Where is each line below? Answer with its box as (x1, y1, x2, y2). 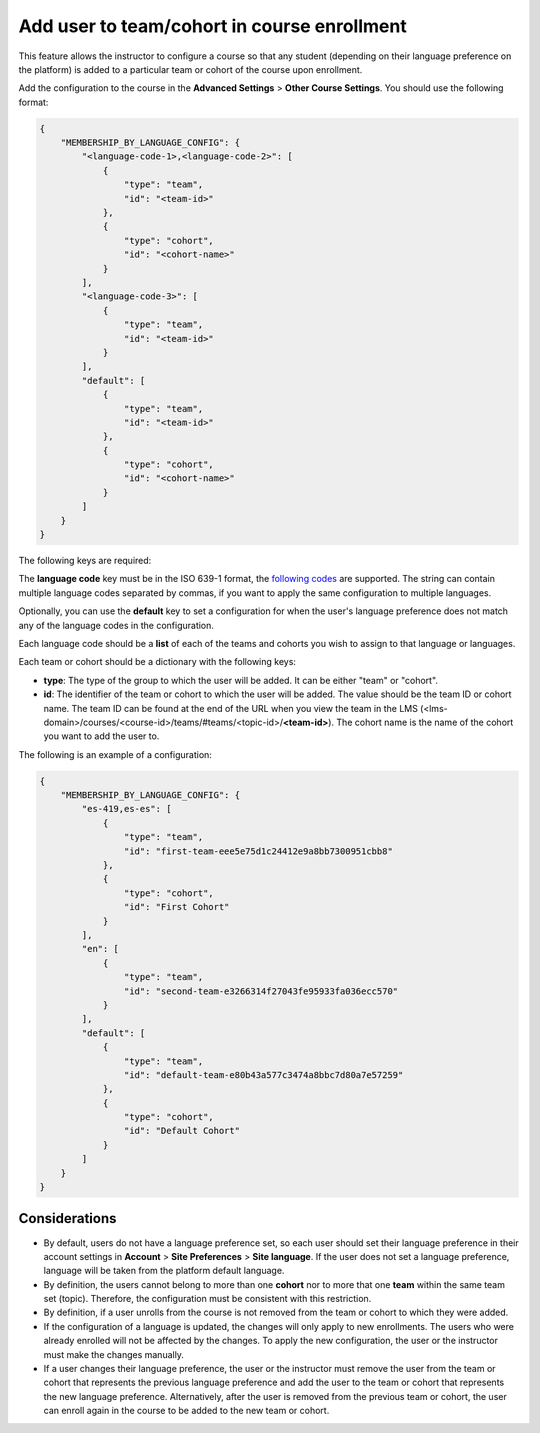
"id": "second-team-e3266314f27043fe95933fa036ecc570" (123, 985, 399, 997)
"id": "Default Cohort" (123, 1125, 240, 1137)
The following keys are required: (18, 555, 152, 567)
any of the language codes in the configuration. (18, 619, 215, 631)
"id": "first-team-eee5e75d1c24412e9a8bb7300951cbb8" (123, 845, 394, 857)
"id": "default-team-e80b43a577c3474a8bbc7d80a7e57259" (123, 1069, 404, 1080)
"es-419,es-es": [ (81, 803, 172, 815)
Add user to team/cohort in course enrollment (18, 15, 407, 37)
